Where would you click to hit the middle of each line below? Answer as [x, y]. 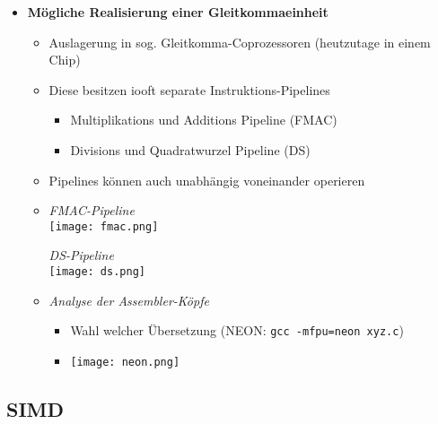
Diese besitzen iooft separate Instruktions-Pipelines [189, 89]
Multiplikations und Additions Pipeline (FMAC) [204, 120]
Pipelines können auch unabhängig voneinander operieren [207, 180]
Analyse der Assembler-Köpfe [129, 300]
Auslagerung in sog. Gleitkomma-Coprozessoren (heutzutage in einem [240, 42]
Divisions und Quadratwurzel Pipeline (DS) [190, 149]
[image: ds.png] [97, 272]
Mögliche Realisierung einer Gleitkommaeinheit [178, 12]
